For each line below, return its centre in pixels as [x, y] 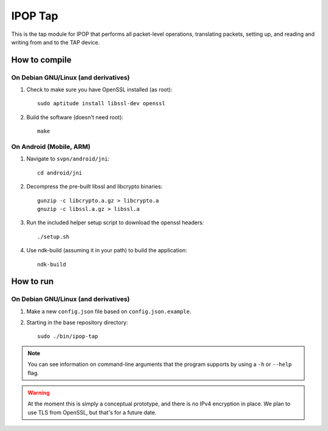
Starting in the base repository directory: [77, 323]
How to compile [41, 60]
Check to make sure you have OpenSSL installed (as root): [99, 90]
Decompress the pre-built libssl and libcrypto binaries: [94, 187]
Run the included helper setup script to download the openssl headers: [115, 222]
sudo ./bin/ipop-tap [68, 336]
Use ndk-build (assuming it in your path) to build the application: [107, 250]
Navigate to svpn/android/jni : [68, 159]
